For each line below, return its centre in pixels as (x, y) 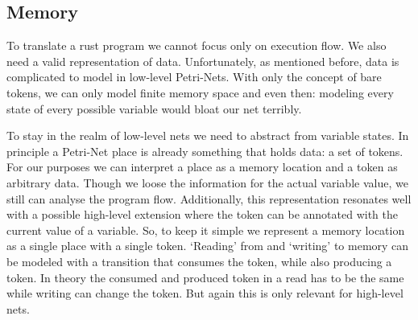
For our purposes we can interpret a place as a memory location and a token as (202, 167)
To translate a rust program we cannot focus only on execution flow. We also (197, 45)
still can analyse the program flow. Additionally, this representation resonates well (209, 198)
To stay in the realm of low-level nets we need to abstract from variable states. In (208, 135)
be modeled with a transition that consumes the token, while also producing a (199, 261)
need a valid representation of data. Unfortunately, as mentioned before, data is (203, 61)
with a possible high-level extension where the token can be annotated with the (202, 214)
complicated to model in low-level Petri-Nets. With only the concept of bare (194, 77)
